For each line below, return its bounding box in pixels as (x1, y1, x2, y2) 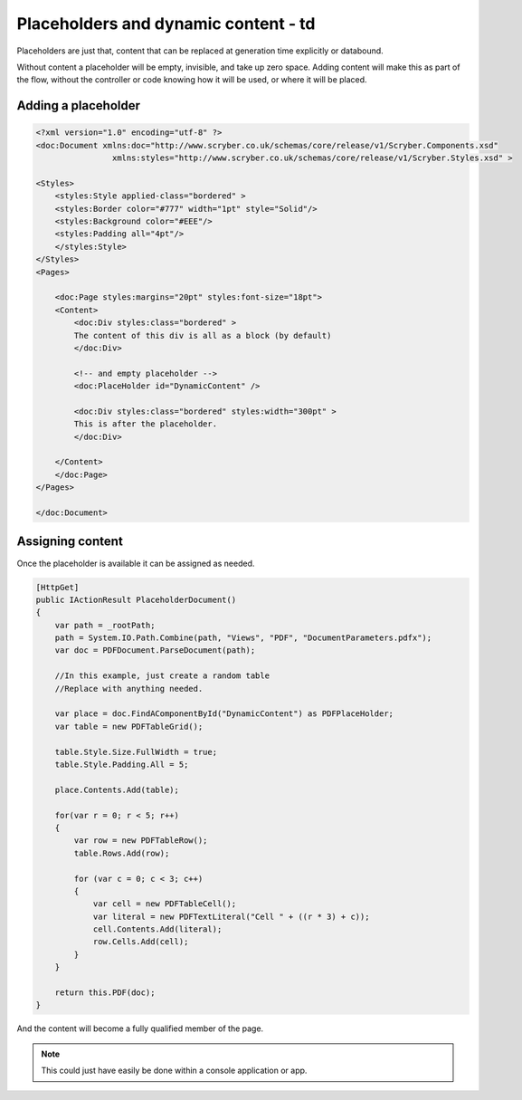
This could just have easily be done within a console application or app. (41, 1065, 308, 1076)
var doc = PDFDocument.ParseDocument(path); (54, 646, 256, 655)
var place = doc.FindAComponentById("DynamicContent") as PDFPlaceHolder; (54, 709, 394, 719)
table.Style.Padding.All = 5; (54, 760, 189, 770)
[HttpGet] (35, 582, 80, 592)
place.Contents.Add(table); (54, 784, 180, 795)
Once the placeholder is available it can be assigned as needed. (16, 558, 255, 569)
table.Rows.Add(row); (73, 847, 170, 858)
